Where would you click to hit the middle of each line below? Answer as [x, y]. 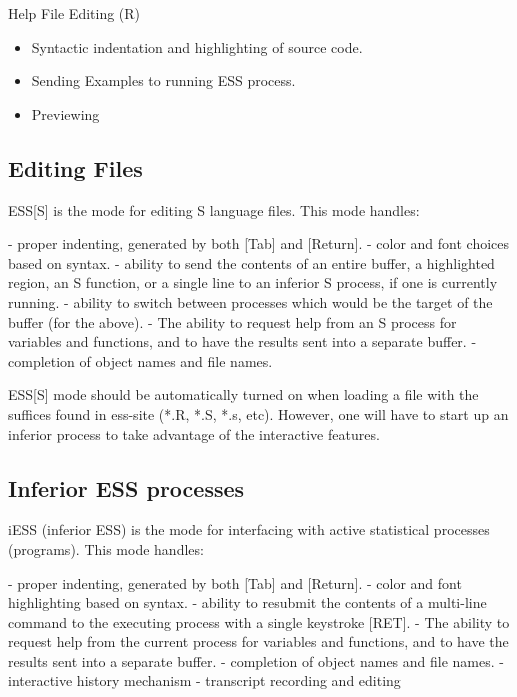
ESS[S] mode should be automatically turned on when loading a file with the [243, 394]
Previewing [65, 113]
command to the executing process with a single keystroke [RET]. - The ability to [259, 621]
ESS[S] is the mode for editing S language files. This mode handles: [214, 209]
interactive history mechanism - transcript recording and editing [204, 680]
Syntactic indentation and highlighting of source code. [197, 46]
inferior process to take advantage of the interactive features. [194, 433]
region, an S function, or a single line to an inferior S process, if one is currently [253, 282]
